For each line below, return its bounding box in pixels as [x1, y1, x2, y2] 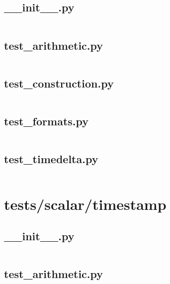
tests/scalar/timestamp [4, 194, 167, 214]
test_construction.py [4, 75, 114, 91]
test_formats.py [4, 113, 88, 128]
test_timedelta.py [4, 151, 98, 167]
